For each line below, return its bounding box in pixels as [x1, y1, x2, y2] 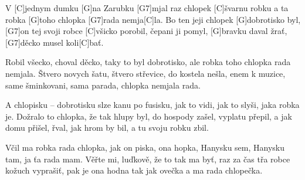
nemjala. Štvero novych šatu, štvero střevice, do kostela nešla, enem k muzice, [5, 67, 286, 79]
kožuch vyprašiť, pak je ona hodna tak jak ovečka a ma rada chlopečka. [5, 164, 263, 176]
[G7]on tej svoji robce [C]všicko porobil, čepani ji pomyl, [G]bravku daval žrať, [5, 25, 287, 37]
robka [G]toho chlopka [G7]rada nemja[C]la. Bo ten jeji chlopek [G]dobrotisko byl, [5, 13, 301, 25]
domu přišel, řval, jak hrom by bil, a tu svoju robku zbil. [5, 121, 209, 134]
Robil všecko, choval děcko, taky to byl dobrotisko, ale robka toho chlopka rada [5, 56, 291, 68]
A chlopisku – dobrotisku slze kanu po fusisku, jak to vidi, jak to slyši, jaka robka [5, 99, 300, 111]
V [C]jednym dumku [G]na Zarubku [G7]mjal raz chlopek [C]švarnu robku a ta [5, 2, 289, 13]
